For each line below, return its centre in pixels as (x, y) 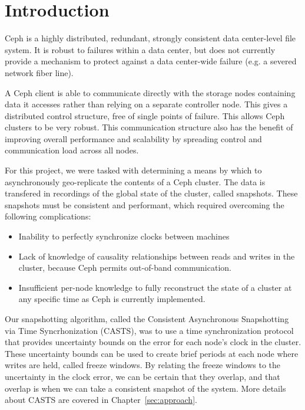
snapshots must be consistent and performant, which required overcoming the (145, 204)
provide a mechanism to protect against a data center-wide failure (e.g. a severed (151, 61)
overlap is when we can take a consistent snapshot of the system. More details (145, 388)
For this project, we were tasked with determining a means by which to (133, 170)
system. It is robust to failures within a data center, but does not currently (140, 49)
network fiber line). (39, 72)
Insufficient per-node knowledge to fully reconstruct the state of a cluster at (155, 287)
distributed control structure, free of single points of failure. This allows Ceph (145, 115)
